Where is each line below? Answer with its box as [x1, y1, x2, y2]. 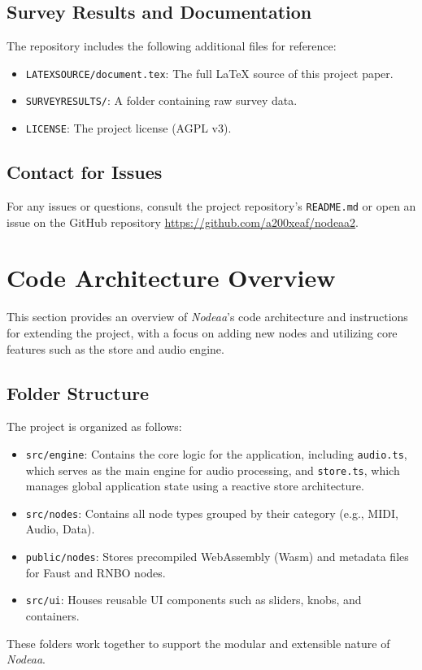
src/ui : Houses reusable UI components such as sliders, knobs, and [25, 591, 362, 608]
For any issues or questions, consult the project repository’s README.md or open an [7, 197, 416, 214]
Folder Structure [7, 380, 150, 405]
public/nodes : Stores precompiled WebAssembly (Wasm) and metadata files [25, 548, 409, 565]
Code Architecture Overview [7, 261, 336, 294]
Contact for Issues [7, 159, 163, 185]
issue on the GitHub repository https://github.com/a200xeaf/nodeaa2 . [7, 213, 359, 230]
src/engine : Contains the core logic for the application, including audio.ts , [25, 445, 407, 462]
